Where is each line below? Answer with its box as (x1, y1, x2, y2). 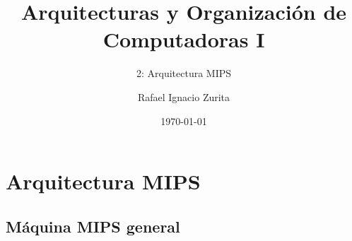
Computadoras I (102, 25, 265, 54)
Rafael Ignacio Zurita (137, 89, 230, 104)
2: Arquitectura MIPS (136, 66, 232, 81)
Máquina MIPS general (6, 215, 180, 237)
